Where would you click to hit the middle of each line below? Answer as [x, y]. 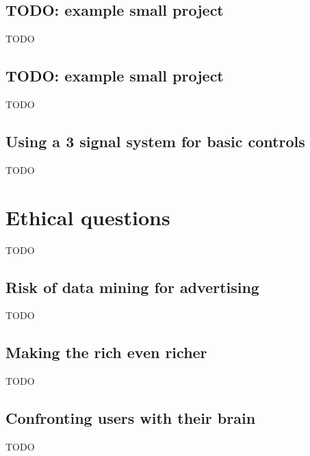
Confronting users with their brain [131, 418]
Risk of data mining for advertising [132, 287]
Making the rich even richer [106, 352]
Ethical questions [88, 217]
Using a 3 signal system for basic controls [155, 141]
